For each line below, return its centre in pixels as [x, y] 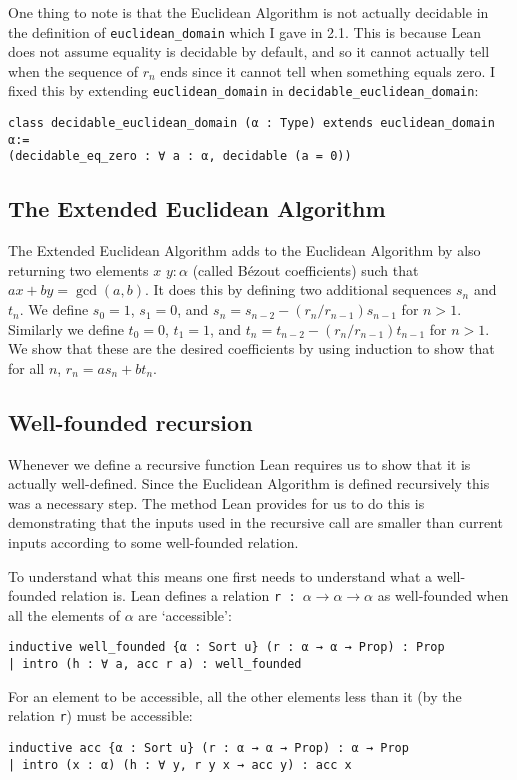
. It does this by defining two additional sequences [298, 289]
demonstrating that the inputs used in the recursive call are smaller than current [255, 522]
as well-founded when [443, 595]
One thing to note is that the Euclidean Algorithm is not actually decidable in [248, 12]
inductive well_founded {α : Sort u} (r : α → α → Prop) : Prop [226, 647]
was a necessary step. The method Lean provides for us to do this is [216, 502]
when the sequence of [73, 70]
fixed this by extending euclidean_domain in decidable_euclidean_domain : [243, 90]
